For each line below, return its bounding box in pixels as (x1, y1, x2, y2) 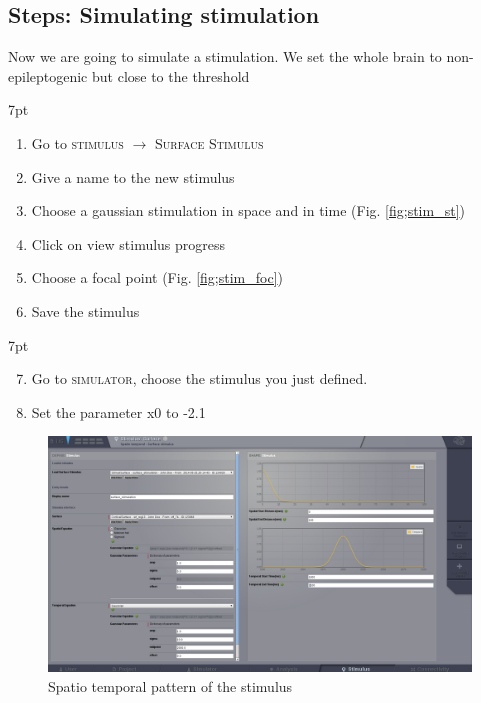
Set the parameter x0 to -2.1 (31, 401, 206, 422)
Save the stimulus (31, 300, 140, 321)
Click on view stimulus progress (31, 233, 226, 254)
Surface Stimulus (155, 132, 264, 153)
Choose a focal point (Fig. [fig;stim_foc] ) (31, 267, 284, 288)
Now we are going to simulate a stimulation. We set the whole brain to (8, 46, 442, 67)
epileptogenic (8, 65, 88, 86)
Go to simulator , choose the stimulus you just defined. (31, 368, 368, 389)
